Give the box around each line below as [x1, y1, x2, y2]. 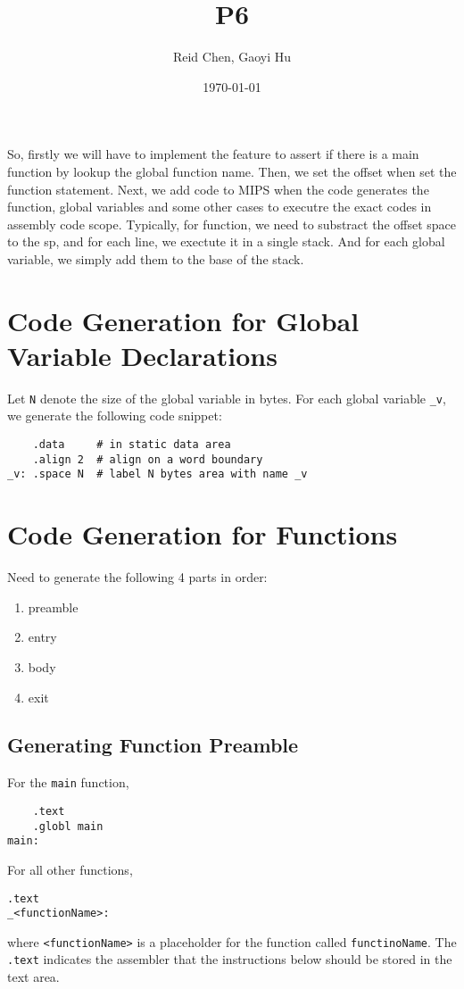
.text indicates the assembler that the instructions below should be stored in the [7, 950, 452, 968]
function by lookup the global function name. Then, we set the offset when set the [7, 162, 457, 180]
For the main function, [7, 773, 129, 792]
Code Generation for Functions [7, 516, 398, 553]
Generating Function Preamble [7, 731, 299, 759]
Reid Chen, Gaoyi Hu [172, 47, 292, 66]
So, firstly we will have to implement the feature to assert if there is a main [7, 145, 419, 163]
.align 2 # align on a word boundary [32, 453, 263, 466]
